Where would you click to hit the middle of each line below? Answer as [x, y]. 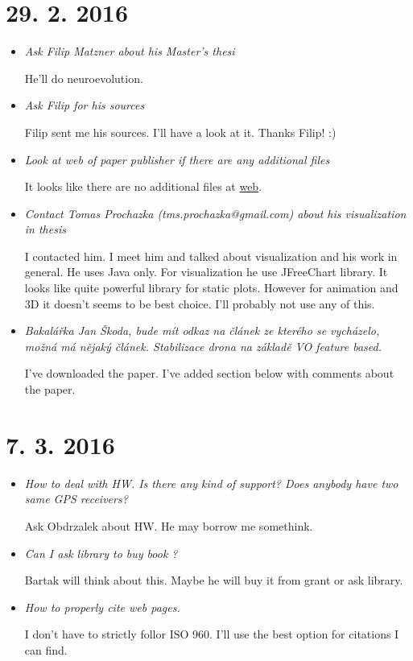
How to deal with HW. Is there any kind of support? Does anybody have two [211, 483]
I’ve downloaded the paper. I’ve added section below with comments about [209, 373]
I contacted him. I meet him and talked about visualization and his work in [211, 256]
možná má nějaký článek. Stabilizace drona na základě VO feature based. [203, 346]
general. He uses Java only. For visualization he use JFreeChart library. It [206, 272]
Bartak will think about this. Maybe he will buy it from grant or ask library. [214, 580]
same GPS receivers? [76, 499]
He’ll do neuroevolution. [84, 78]
